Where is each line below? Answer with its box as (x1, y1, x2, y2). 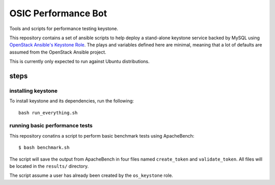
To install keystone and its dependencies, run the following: (9, 98, 134, 104)
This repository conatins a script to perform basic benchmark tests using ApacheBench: (9, 133, 195, 139)
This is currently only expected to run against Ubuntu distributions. (9, 59, 150, 65)
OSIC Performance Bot (9, 8, 107, 19)
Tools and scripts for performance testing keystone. (9, 25, 118, 32)
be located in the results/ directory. (9, 163, 89, 169)
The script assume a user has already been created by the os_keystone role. (9, 172, 173, 178)
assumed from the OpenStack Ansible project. (9, 49, 106, 55)
